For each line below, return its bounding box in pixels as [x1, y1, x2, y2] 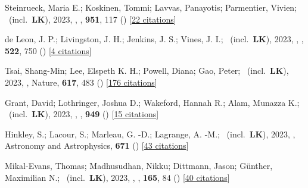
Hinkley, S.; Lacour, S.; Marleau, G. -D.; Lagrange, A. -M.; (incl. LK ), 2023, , [5, 127, 295, 140]
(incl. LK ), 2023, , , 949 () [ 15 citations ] [8, 108, 159, 120]
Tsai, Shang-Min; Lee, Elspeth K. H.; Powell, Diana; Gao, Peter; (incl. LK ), [5, 64, 289, 77]
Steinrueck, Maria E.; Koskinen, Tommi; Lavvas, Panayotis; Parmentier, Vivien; [5, 1, 297, 13]
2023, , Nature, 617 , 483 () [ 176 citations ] [5, 76, 157, 88]
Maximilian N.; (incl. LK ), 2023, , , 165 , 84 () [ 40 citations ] [5, 171, 230, 183]
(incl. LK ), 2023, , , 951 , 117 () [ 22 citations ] [8, 12, 176, 25]
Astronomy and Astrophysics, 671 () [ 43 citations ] [5, 139, 189, 152]
